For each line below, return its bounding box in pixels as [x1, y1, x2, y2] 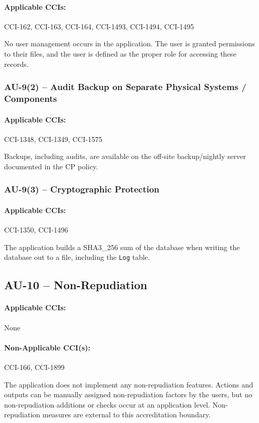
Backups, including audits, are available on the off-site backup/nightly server [4, 151, 246, 162]
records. [4, 58, 29, 69]
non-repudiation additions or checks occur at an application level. [4, 399, 210, 410]
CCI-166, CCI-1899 [4, 361, 65, 372]
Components [4, 92, 57, 105]
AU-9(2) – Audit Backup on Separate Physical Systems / [4, 80, 247, 93]
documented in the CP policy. [4, 161, 98, 171]
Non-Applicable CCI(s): [4, 342, 90, 352]
